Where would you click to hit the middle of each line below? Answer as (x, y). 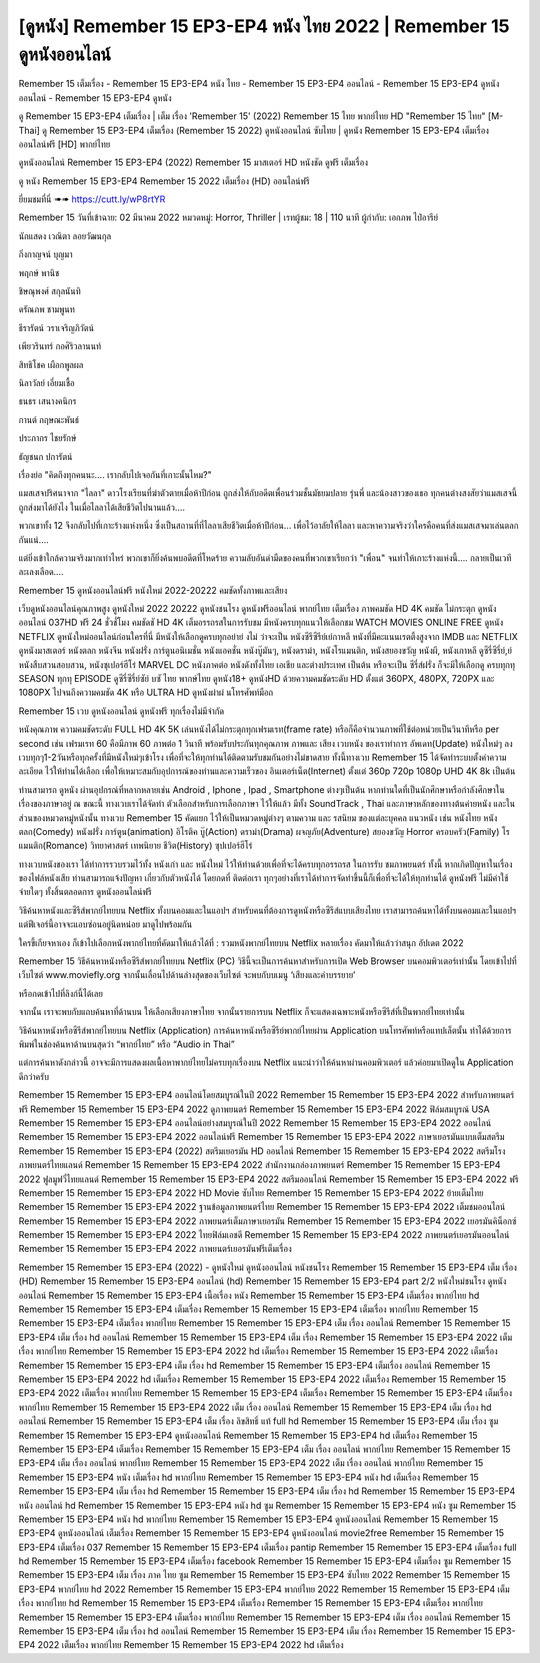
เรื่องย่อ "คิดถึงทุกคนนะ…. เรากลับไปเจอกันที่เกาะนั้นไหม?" (115, 474)
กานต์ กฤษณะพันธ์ (49, 419)
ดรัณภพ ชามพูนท (46, 309)
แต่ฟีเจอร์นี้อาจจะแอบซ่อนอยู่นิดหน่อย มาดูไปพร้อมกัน (105, 924)
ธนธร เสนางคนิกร (47, 401)
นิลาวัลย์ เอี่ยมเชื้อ (46, 382)
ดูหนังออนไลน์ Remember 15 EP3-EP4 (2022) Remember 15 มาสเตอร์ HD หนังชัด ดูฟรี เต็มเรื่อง (193, 162)
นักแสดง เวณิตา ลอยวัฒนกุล (65, 236)
